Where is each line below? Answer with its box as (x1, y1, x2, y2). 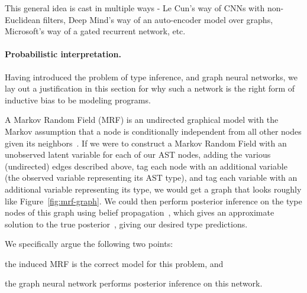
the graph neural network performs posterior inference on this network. (5, 277, 263, 289)
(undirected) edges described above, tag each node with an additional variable (5, 159, 287, 172)
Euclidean (5, 13, 41, 25)
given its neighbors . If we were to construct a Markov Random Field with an (5, 136, 287, 149)
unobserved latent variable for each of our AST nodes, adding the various (5, 148, 271, 161)
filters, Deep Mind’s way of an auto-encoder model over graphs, (43, 13, 273, 25)
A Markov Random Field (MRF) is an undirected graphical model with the (5, 113, 279, 126)
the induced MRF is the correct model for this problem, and (5, 257, 224, 269)
